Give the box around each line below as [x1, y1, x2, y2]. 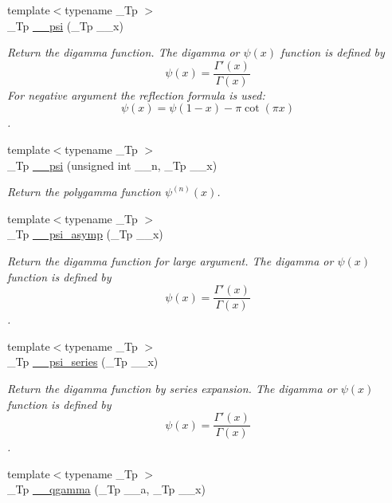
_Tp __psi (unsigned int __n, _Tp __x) [7, 156, 218, 173]
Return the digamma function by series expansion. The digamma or [7, 380, 337, 397]
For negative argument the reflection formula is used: [7, 86, 265, 103]
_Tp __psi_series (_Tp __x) [7, 353, 159, 370]
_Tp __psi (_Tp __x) [7, 17, 123, 33]
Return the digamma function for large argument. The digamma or [7, 253, 334, 269]
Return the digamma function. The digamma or [7, 44, 240, 61]
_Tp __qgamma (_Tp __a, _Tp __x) [7, 481, 206, 497]
